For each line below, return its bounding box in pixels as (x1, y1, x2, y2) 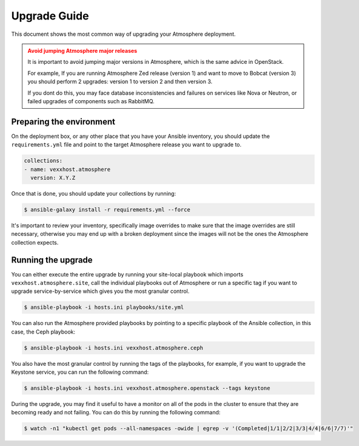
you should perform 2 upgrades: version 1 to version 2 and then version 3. (27, 78, 213, 85)
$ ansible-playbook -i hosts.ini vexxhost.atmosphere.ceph (24, 344, 203, 351)
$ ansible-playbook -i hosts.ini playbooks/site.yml (24, 304, 184, 311)
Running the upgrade (11, 255, 93, 265)
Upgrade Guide (11, 9, 89, 22)
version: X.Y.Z (30, 174, 76, 181)
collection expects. (11, 239, 59, 246)
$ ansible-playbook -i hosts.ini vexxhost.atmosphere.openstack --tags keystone (24, 385, 270, 392)
